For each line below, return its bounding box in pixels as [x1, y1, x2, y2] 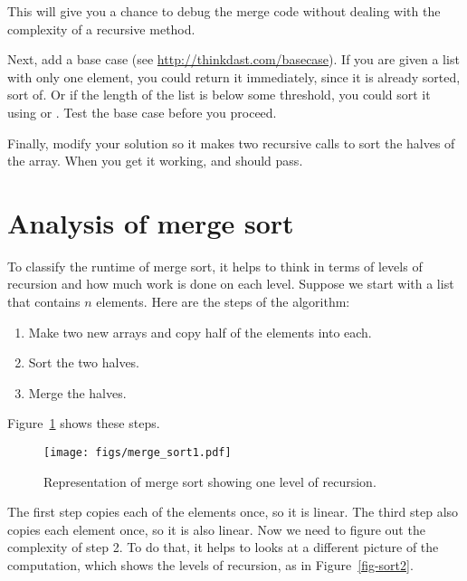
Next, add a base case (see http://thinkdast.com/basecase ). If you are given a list [7, 50, 460, 69]
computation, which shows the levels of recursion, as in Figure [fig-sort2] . [7, 556, 414, 575]
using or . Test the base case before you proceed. [7, 102, 277, 121]
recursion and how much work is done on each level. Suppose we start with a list [7, 274, 454, 293]
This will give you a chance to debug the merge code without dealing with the [7, 2, 441, 20]
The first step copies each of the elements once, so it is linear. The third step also [7, 502, 459, 521]
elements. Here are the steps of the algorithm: [96, 292, 350, 311]
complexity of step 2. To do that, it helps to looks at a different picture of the [7, 538, 439, 557]
